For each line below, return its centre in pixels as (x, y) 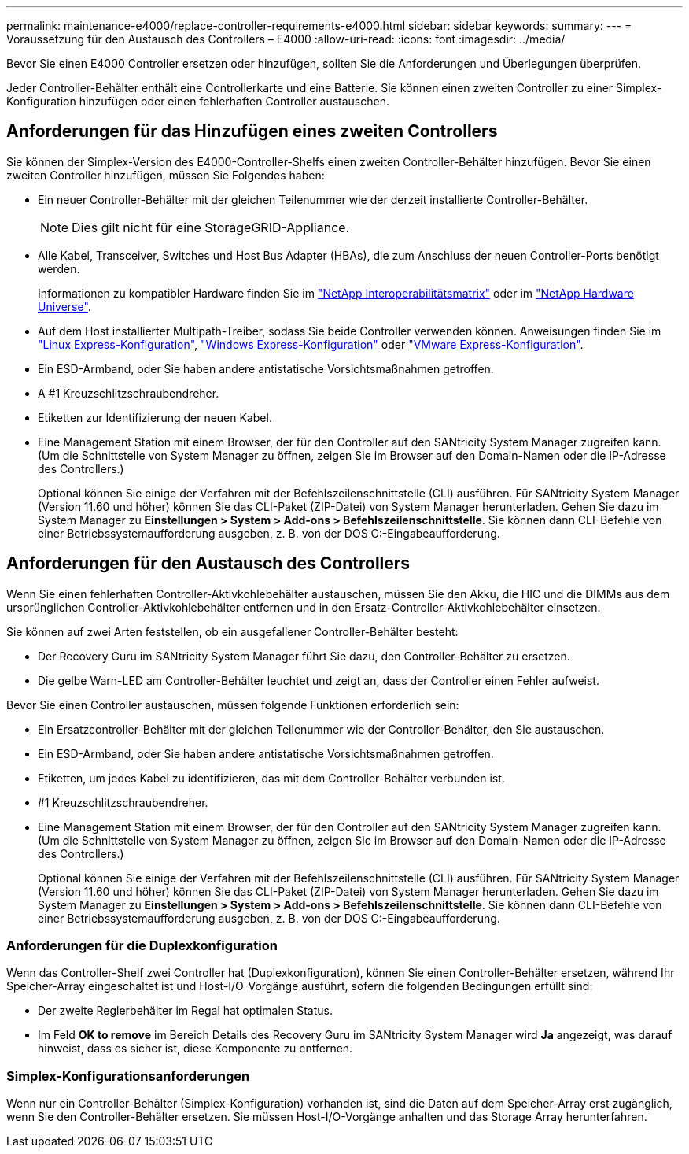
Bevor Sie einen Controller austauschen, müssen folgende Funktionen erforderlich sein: (233, 705)
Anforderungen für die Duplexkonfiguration (142, 946)
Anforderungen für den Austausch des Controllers (208, 564)
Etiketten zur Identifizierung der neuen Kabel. (155, 417)
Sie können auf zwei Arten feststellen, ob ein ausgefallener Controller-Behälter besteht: (232, 631)
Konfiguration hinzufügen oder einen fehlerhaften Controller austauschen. (198, 101)
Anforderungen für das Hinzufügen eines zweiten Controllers (252, 131)
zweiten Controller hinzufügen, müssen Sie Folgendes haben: (166, 175)
